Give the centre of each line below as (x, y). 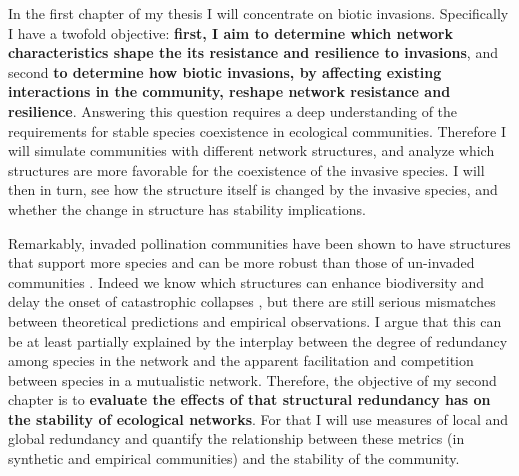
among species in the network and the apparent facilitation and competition (241, 360)
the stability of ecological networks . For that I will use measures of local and (258, 418)
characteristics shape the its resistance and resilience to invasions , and (253, 52)
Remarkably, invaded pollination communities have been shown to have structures (259, 242)
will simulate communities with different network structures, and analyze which (251, 150)
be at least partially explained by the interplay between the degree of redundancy (258, 340)
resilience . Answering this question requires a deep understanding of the (233, 110)
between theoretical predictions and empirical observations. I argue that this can (255, 320)
